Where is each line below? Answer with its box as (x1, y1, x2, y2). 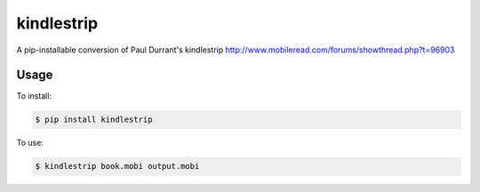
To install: (16, 91, 52, 101)
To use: (16, 138, 44, 148)
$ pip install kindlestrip (35, 115, 153, 124)
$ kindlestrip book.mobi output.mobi (35, 161, 200, 172)
